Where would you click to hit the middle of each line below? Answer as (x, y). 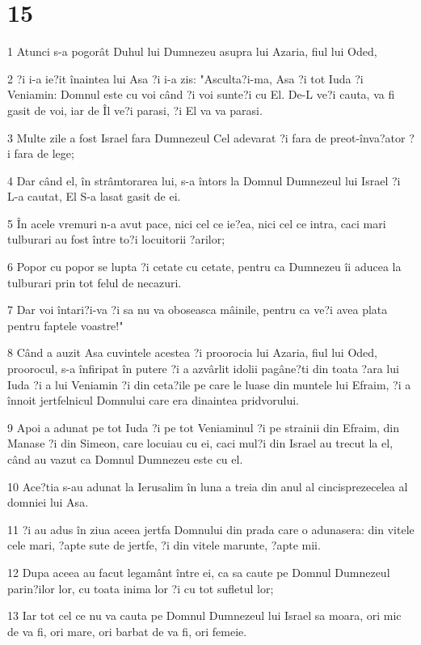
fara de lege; (44, 153)
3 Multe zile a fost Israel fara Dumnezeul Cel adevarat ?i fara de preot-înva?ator (206, 137)
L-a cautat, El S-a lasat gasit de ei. (94, 196)
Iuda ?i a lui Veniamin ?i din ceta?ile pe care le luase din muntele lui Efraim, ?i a (209, 384)
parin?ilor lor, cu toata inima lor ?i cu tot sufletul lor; (141, 588)
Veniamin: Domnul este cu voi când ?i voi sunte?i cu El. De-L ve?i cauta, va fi (201, 94)
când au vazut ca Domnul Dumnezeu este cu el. (125, 459)
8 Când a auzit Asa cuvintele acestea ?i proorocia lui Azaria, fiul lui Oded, (192, 352)
